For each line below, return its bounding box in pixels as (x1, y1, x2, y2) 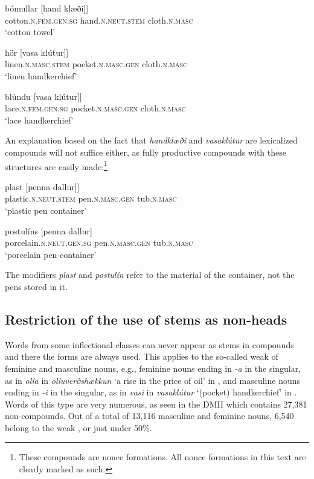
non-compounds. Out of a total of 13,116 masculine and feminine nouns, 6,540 (5, 409, 294, 422)
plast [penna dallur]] (5, 180, 80, 193)
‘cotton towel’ (5, 25, 56, 38)
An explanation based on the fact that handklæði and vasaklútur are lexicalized (5, 134, 298, 147)
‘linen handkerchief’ (5, 69, 77, 82)
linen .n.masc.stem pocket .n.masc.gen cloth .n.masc (5, 58, 188, 70)
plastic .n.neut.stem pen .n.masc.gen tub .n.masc (5, 192, 177, 205)
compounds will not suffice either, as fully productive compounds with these (5, 145, 286, 158)
